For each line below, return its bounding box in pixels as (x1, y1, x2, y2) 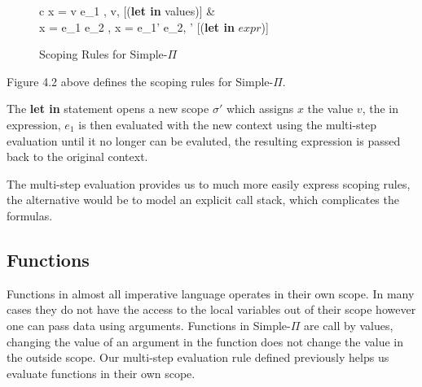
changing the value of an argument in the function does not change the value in (7, 333, 404, 350)
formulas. (7, 207, 53, 224)
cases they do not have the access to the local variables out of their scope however (7, 301, 416, 318)
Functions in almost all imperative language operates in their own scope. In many (7, 285, 415, 302)
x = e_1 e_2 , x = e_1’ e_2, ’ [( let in (39, 18, 235, 35)
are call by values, (303, 316, 393, 333)
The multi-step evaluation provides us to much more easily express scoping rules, (7, 175, 411, 192)
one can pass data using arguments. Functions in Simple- (7, 316, 291, 333)
